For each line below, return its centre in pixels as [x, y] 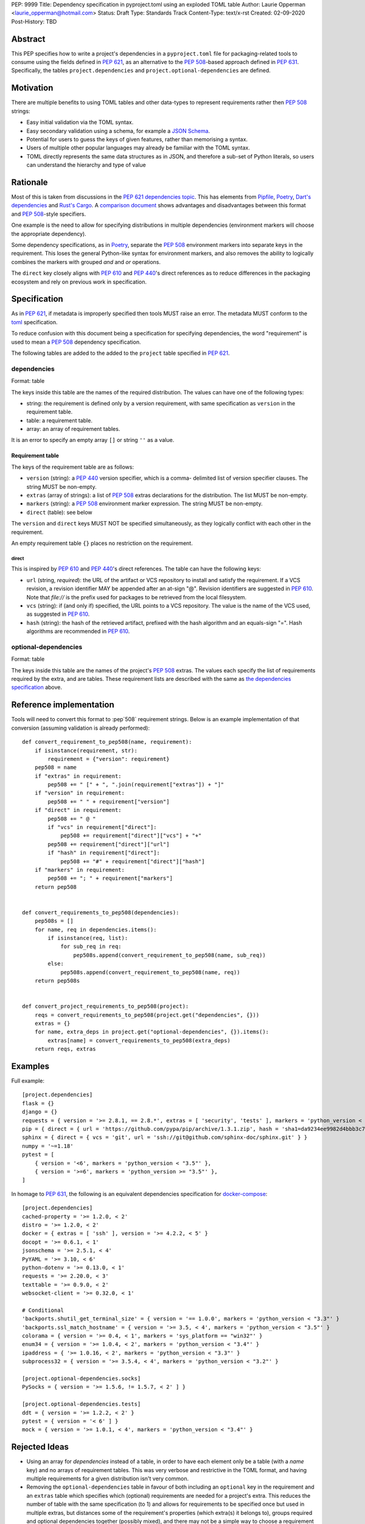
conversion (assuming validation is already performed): [81, 728]
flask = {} [38, 1103]
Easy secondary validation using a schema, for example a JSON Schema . [118, 130]
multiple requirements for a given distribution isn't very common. [107, 1479]
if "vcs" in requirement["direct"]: [103, 827]
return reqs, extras [65, 1049]
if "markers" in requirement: [79, 870]
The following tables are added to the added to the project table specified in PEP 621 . [121, 353]
